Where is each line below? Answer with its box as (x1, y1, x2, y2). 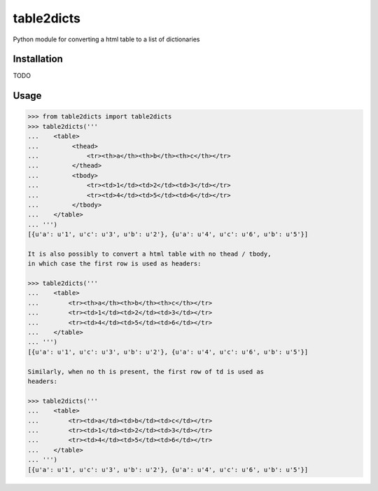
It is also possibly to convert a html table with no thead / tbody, (27, 249, 272, 258)
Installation (13, 53, 63, 65)
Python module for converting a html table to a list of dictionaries (13, 35, 200, 43)
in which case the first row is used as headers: (27, 260, 202, 268)
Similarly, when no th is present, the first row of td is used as (27, 368, 265, 375)
